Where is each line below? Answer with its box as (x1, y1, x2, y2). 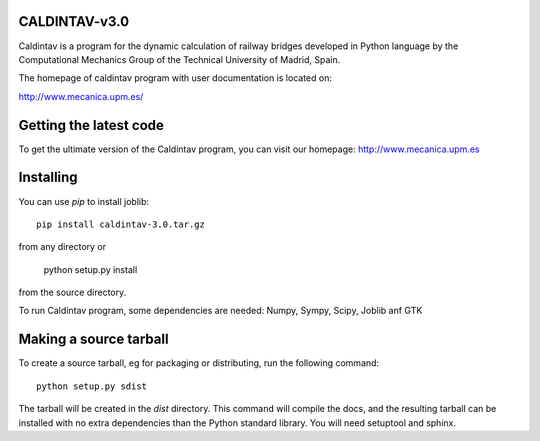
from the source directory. (18, 286, 127, 299)
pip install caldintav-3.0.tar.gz (36, 218, 205, 230)
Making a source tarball (18, 331, 169, 348)
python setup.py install (43, 263, 138, 275)
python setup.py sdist (36, 380, 148, 392)
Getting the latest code (18, 116, 165, 134)
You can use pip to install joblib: (18, 195, 150, 207)
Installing (18, 169, 79, 186)
